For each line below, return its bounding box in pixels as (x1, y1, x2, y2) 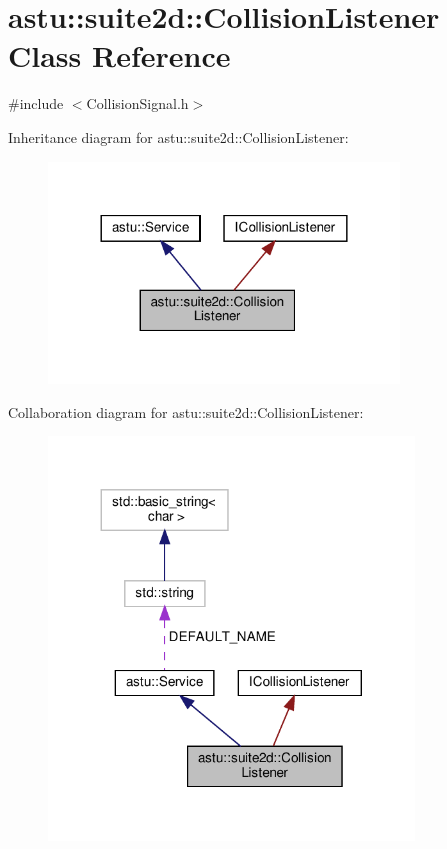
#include (8, 93, 64, 114)
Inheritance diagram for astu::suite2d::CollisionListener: (8, 126, 349, 147)
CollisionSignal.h (86, 93, 189, 114)
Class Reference (8, 35, 231, 76)
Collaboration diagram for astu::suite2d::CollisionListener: (8, 401, 364, 422)
